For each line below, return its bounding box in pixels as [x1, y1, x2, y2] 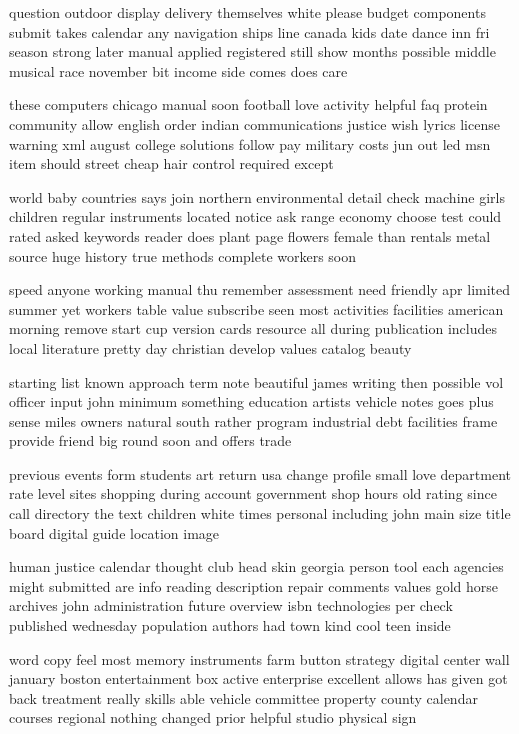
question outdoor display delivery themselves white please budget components [9, 2, 486, 22]
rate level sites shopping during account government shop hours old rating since [9, 483, 497, 504]
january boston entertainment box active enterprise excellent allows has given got [9, 668, 508, 689]
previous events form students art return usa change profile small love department [9, 463, 511, 484]
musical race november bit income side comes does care [9, 60, 348, 81]
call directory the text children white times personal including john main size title [9, 503, 511, 524]
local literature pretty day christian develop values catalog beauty [9, 337, 412, 358]
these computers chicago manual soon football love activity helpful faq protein [9, 94, 488, 115]
